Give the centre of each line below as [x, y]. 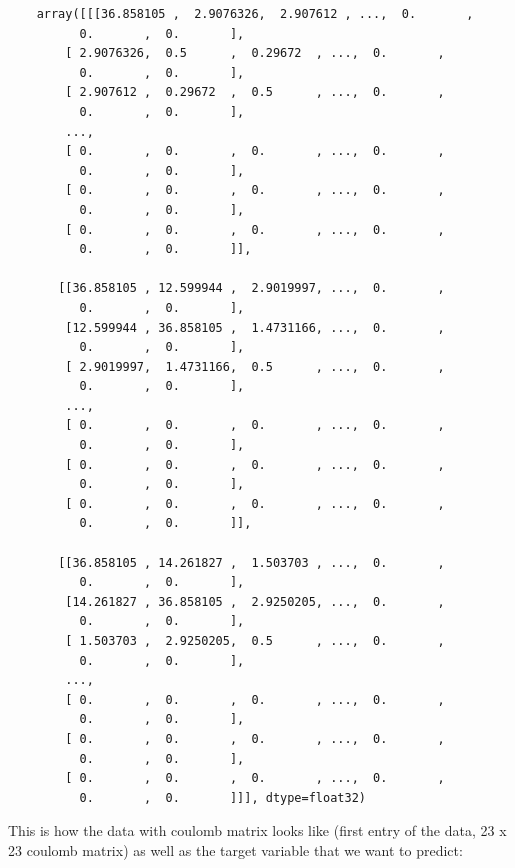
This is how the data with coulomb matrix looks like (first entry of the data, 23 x [257, 830]
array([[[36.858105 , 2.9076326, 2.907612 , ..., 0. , [255, 14]
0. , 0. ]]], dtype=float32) [222, 797]
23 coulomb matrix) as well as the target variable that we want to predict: [235, 849]
